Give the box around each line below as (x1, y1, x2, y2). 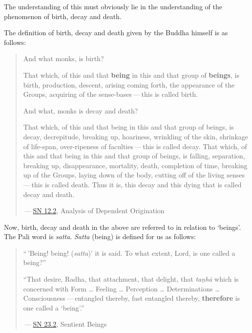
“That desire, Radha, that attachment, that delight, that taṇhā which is (23, 274, 239, 284)
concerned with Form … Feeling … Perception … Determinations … (23, 283, 220, 293)
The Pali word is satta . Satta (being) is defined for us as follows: (4, 231, 196, 242)
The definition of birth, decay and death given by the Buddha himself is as (4, 27, 228, 38)
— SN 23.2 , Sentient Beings (24, 319, 107, 329)
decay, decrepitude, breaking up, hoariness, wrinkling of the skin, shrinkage (23, 131, 249, 141)
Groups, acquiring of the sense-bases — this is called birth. (23, 89, 198, 99)
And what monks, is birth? (23, 53, 104, 64)
